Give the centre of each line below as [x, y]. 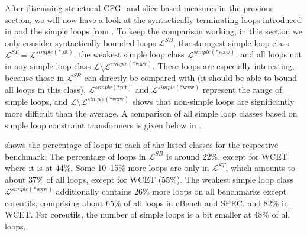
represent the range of [242, 90]
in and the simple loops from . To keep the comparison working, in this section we [153, 31]
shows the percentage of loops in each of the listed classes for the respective [142, 145]
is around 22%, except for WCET [227, 156]
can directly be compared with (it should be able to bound [190, 78]
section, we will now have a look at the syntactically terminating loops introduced [153, 19]
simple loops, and [36, 101]
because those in [35, 78]
